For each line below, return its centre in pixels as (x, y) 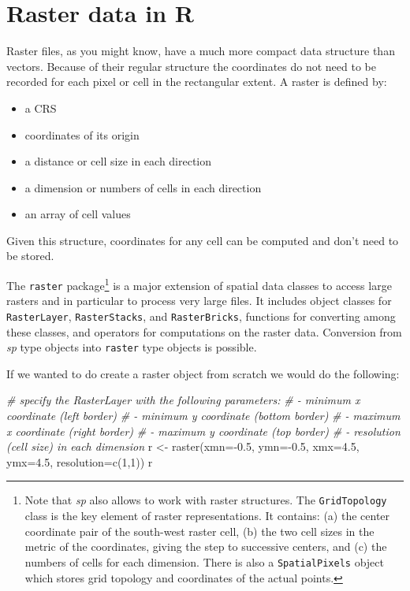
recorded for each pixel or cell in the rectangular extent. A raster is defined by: (197, 82)
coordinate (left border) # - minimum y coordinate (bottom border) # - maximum (203, 416)
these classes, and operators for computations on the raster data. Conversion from (204, 331)
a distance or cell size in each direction (118, 161)
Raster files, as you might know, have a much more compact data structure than (201, 51)
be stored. (30, 256)
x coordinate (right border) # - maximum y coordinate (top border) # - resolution (203, 431)
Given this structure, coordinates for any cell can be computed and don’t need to (203, 240)
